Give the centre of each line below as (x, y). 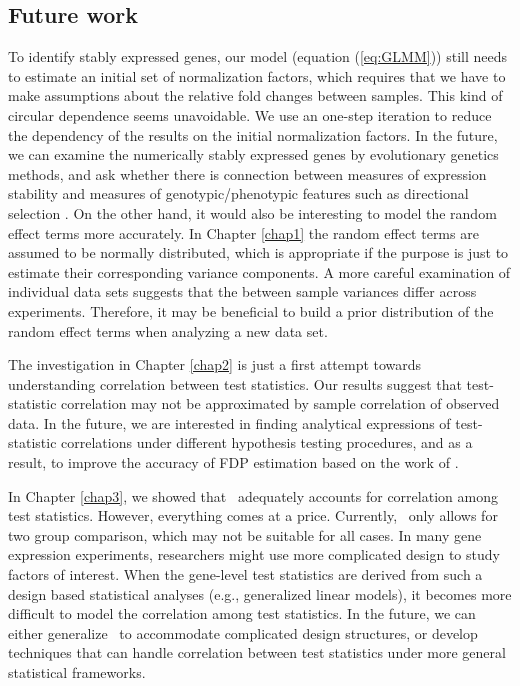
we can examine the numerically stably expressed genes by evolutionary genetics (253, 154)
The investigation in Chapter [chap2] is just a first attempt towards (215, 364)
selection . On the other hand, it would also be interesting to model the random (252, 212)
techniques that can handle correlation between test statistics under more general (257, 652)
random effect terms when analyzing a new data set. (168, 330)
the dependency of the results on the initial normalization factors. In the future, (253, 134)
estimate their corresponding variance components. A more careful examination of (259, 271)
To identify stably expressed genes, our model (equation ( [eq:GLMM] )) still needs (258, 56)
